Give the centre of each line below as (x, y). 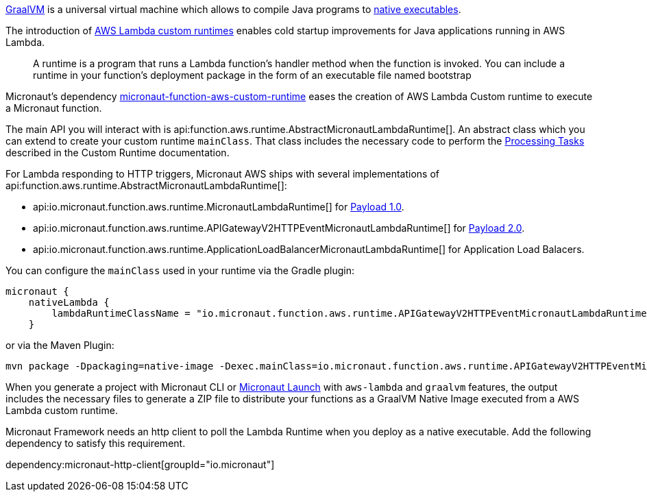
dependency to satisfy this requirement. (96, 443)
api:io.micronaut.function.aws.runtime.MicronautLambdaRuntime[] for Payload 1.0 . (219, 207)
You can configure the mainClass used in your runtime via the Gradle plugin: (180, 270)
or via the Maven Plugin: (60, 345)
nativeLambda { (69, 302)
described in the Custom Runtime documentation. (118, 153)
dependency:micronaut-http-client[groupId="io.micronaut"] (140, 464)
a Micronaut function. (54, 108)
